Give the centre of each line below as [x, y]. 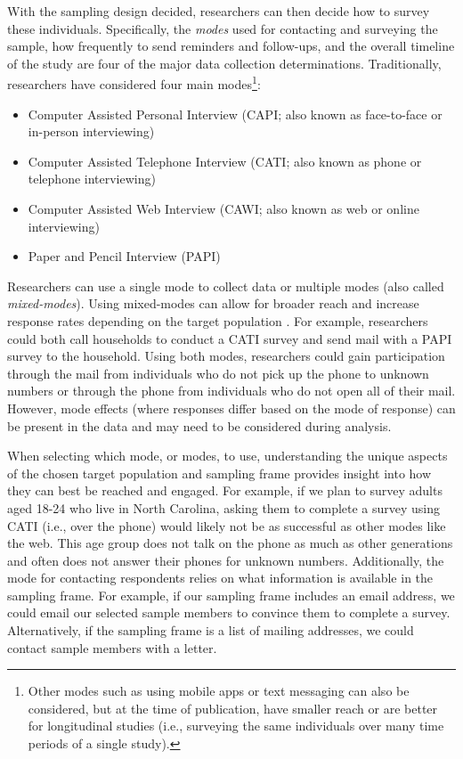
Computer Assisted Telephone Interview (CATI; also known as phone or [225, 161]
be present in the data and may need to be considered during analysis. [199, 425]
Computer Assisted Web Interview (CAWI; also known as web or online [223, 208]
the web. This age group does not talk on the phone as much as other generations [230, 543]
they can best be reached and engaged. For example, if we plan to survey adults [225, 490]
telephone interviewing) [92, 179]
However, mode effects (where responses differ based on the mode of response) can [231, 408]
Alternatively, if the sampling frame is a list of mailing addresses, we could [211, 630]
